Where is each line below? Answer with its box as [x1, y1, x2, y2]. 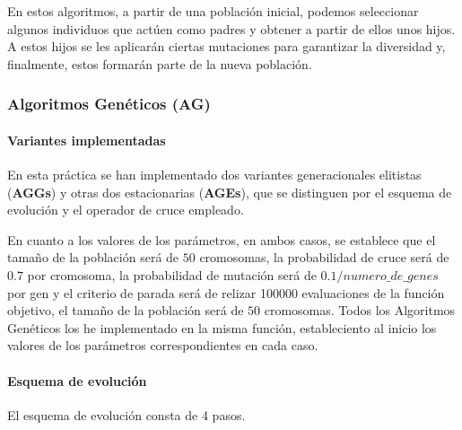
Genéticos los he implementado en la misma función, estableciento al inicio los [7, 318, 437, 337]
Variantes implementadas [7, 130, 166, 149]
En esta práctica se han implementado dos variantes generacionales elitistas [7, 165, 422, 184]
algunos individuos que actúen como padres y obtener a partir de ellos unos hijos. [7, 19, 456, 38]
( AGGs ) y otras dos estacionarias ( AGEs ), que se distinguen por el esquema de [7, 182, 452, 201]
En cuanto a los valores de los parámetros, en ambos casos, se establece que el [7, 230, 436, 249]
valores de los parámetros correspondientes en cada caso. [7, 336, 318, 355]
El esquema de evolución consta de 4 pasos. [7, 405, 246, 424]
